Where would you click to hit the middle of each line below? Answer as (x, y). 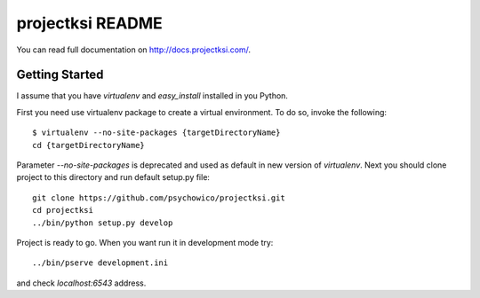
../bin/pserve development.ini (100, 263)
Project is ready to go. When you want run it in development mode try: (145, 242)
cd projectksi (63, 210)
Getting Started (60, 75)
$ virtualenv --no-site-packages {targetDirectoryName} (156, 133)
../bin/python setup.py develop (103, 223)
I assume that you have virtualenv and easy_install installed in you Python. (152, 96)
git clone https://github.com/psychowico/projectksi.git (159, 198)
